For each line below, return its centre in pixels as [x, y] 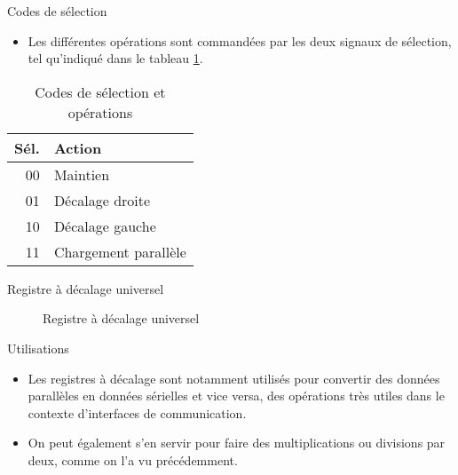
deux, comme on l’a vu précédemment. [133, 459]
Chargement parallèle [120, 251]
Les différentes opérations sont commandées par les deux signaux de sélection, [240, 40]
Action [78, 147]
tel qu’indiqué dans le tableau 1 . [115, 58]
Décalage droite [102, 200]
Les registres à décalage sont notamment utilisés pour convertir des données [234, 378]
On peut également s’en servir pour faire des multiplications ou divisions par [237, 443]
